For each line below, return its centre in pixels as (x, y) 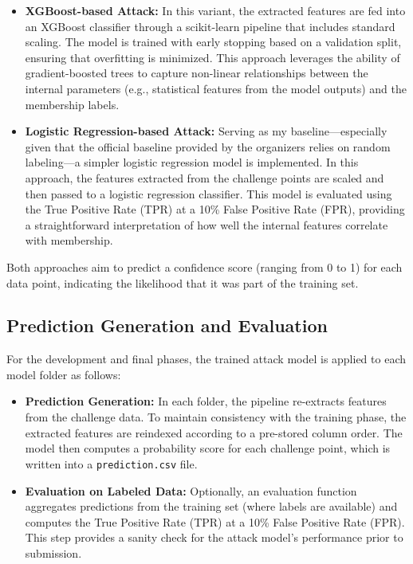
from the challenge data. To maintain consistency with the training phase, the (216, 417)
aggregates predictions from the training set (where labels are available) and (211, 506)
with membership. (69, 240)
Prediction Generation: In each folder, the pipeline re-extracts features (206, 401)
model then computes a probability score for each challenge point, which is (208, 448)
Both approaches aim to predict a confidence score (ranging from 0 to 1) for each (205, 266)
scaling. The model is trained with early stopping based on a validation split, (213, 42)
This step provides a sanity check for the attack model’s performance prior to (214, 537)
